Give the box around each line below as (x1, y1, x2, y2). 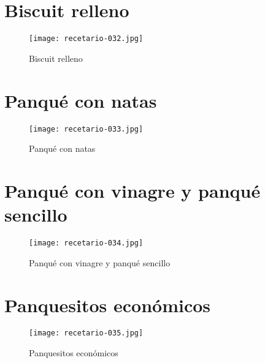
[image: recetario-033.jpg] (29, 124, 144, 133)
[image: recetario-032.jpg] (29, 34, 144, 43)
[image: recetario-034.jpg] (29, 239, 144, 248)
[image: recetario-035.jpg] (29, 329, 144, 338)
